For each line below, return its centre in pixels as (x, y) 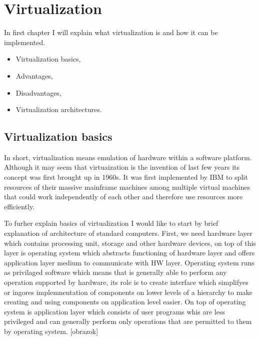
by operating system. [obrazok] (51, 331)
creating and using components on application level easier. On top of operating (125, 302)
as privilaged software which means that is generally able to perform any (115, 272)
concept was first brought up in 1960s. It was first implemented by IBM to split (126, 177)
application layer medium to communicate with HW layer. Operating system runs (129, 262)
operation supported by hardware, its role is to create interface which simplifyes (126, 282)
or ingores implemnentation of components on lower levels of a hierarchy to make (128, 292)
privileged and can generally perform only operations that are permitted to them (128, 321)
